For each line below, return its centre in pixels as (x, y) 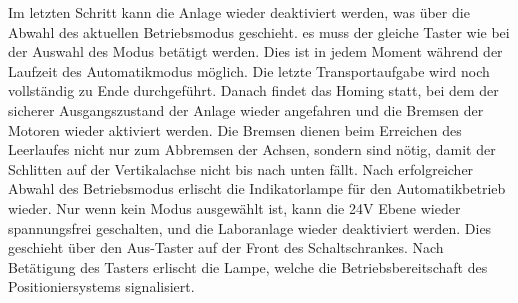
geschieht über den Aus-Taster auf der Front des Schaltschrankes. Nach (226, 247)
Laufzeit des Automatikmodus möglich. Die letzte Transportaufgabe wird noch (249, 70)
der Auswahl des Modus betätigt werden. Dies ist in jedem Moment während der (255, 51)
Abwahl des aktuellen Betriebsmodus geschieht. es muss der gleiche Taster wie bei (259, 31)
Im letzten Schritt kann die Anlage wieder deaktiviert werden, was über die (239, 12)
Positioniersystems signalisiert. (101, 286)
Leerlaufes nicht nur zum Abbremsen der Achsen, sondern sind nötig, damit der (252, 149)
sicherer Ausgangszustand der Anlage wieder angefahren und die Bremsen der (246, 109)
